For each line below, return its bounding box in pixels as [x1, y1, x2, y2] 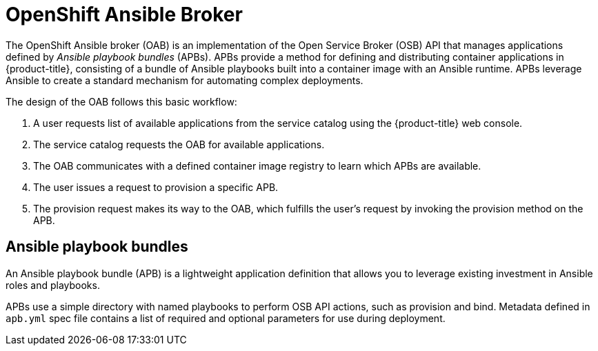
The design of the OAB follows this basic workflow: [6, 95, 237, 108]
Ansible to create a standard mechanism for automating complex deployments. [6, 74, 363, 86]
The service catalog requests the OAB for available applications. [33, 138, 325, 150]
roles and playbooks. [6, 279, 100, 291]
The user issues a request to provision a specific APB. [33, 181, 279, 193]
